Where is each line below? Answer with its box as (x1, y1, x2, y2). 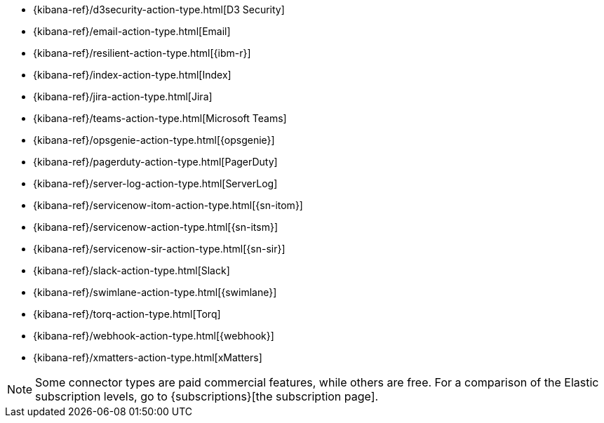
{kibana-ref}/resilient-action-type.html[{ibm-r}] (33, 47, 251, 59)
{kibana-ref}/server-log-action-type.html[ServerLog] (33, 177, 278, 189)
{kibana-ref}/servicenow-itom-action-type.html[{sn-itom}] (33, 199, 303, 211)
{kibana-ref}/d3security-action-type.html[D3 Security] (33, 4, 285, 15)
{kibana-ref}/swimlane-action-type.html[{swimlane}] (33, 286, 277, 298)
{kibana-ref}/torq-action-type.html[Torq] (33, 308, 221, 320)
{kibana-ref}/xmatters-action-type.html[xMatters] (33, 351, 262, 363)
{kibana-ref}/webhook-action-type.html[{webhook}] (33, 330, 274, 342)
